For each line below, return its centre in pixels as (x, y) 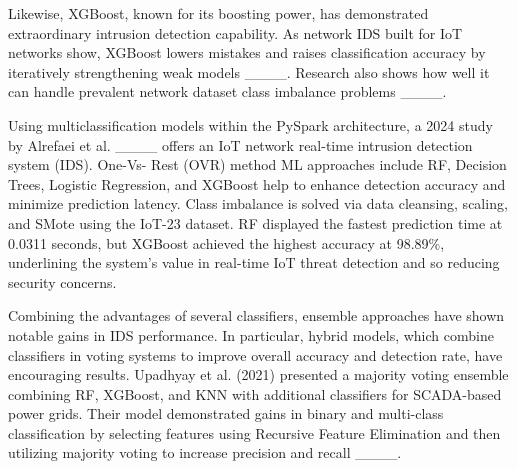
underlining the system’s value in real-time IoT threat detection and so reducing (254, 262)
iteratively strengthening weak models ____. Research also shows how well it (249, 71)
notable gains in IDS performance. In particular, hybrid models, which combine (251, 334)
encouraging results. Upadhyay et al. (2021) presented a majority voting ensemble (258, 374)
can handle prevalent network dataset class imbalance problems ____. (227, 91)
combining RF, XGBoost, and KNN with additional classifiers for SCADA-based (255, 393)
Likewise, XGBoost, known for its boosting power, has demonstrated (218, 13)
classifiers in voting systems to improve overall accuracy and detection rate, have (255, 354)
